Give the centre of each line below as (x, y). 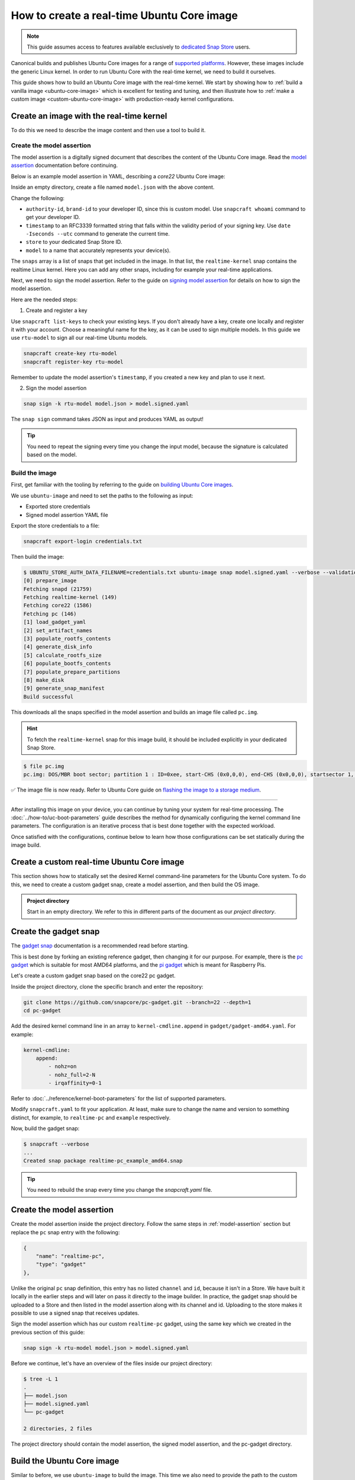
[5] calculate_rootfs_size (62, 655)
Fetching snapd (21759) (58, 589)
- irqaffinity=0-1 (75, 1083)
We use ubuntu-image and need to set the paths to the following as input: (102, 496)
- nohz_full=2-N (72, 1075)
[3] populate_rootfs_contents (67, 639)
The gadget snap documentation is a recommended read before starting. (100, 946)
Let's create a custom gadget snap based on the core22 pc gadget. (93, 976)
